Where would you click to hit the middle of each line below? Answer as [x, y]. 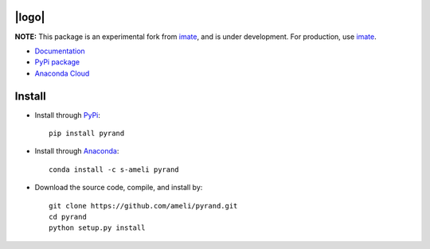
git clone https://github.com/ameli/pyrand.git [143, 206]
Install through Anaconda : [77, 151]
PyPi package [57, 62]
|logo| [30, 17]
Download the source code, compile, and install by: [119, 188]
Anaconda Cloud [62, 73]
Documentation [60, 51]
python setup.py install [97, 228]
